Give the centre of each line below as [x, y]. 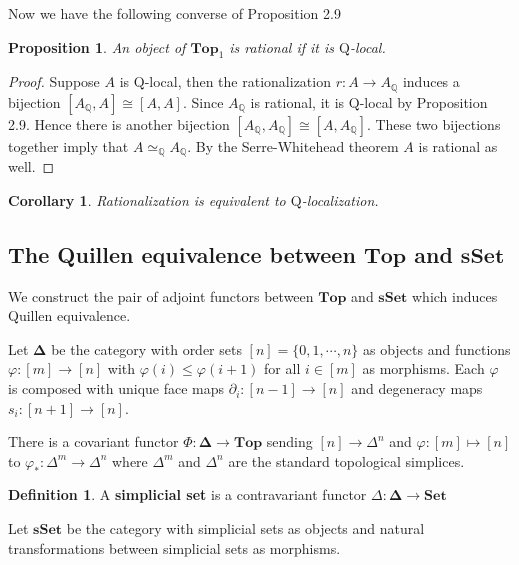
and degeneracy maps [417, 388]
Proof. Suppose [54, 81]
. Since [203, 101]
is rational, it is [297, 101]
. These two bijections [433, 123]
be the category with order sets [146, 348]
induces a [431, 81]
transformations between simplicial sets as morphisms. [174, 547]
